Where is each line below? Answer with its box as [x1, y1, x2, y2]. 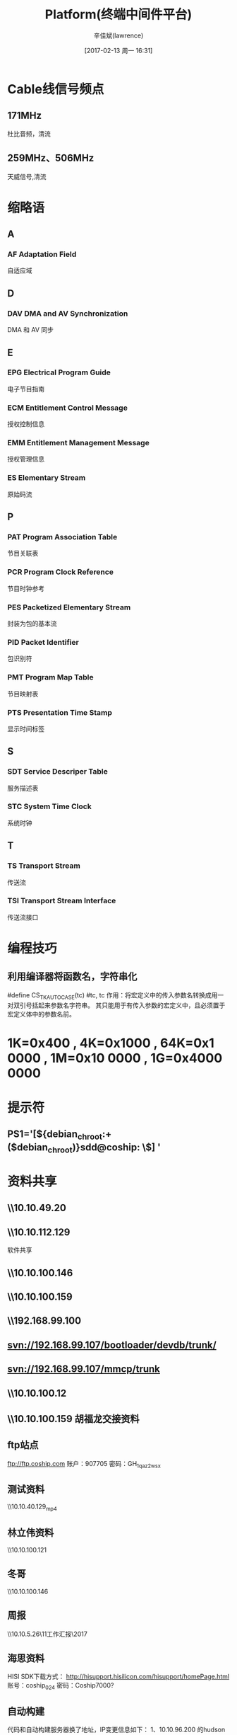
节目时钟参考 [7, 584, 44, 592]
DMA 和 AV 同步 [7, 326, 54, 334]
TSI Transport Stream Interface [7, 896, 116, 906]
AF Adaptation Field [7, 249, 77, 259]
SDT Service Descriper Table [7, 767, 108, 777]
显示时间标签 [7, 724, 44, 733]
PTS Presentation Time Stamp [7, 707, 113, 717]
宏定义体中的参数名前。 [7, 1009, 75, 1018]
